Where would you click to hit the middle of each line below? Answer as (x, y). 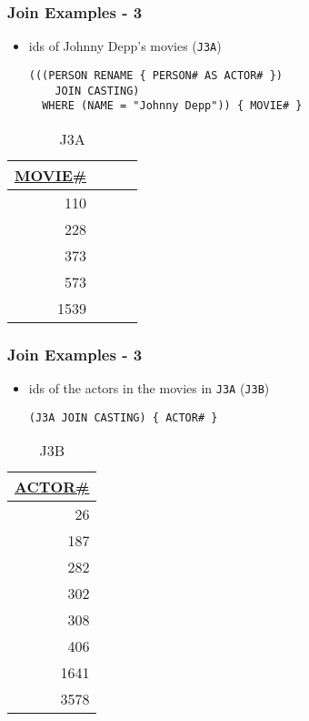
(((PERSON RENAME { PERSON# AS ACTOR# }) (155, 75)
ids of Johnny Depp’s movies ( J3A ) (125, 46)
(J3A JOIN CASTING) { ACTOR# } (123, 417)
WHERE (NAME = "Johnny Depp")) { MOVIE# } (172, 106)
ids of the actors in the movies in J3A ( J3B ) (149, 388)
